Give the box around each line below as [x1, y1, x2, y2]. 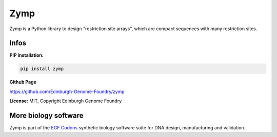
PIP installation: [9, 52, 44, 58]
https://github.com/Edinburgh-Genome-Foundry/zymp [9, 88, 125, 95]
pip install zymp [20, 66, 64, 72]
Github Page [9, 79, 37, 85]
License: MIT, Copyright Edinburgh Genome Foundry [9, 98, 122, 104]
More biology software [9, 111, 84, 120]
